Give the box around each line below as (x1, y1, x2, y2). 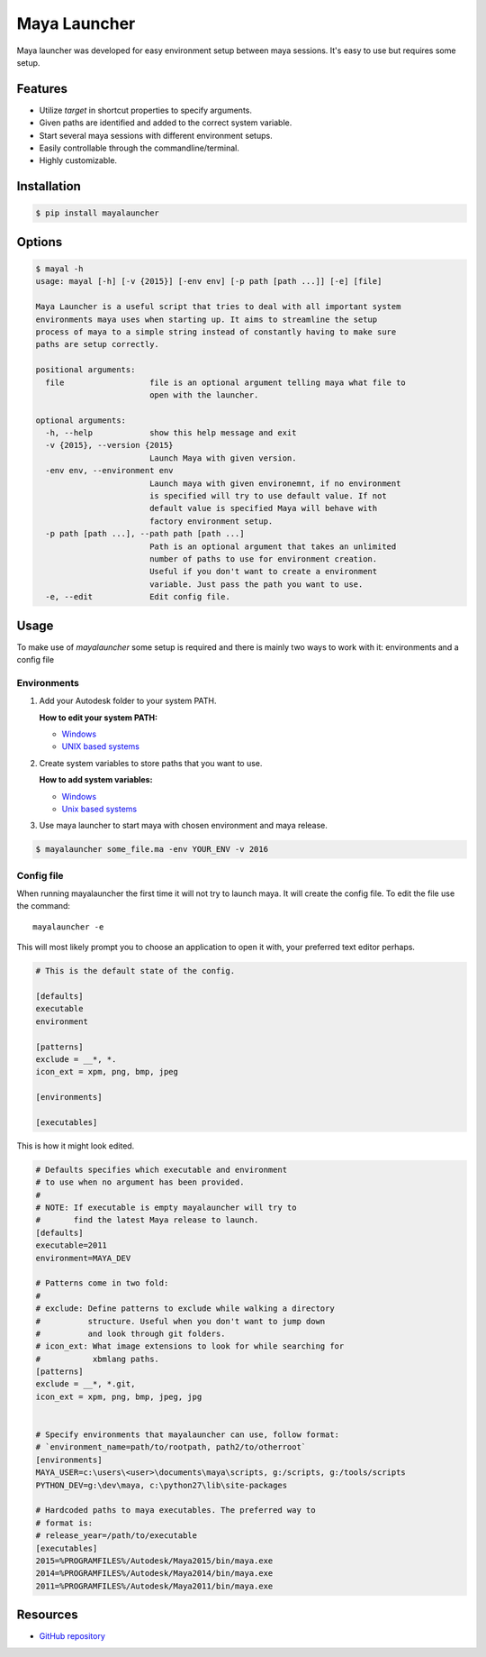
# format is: (35, 1517, 94, 1528)
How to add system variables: (39, 774, 153, 785)
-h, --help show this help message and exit (45, 428, 297, 438)
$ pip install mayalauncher (35, 208, 159, 218)
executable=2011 (35, 1240, 108, 1250)
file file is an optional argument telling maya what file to (45, 377, 407, 388)
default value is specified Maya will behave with (148, 503, 378, 514)
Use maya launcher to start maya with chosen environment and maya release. (39, 820, 328, 831)
